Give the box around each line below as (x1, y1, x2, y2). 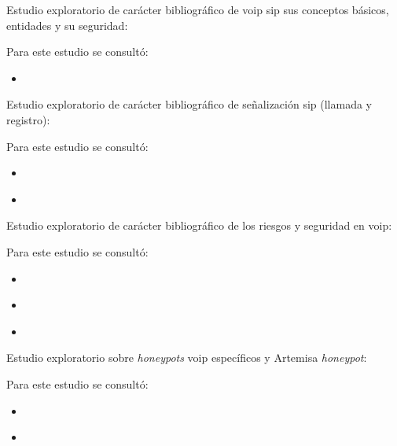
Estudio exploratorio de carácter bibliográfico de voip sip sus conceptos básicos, (6, 2, 389, 17)
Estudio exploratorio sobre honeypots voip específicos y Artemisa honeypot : (6, 349, 367, 366)
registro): (6, 111, 50, 127)
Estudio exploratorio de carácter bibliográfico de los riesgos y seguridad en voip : (6, 217, 392, 234)
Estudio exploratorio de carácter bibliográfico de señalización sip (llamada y (6, 96, 373, 112)
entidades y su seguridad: (6, 17, 128, 33)
